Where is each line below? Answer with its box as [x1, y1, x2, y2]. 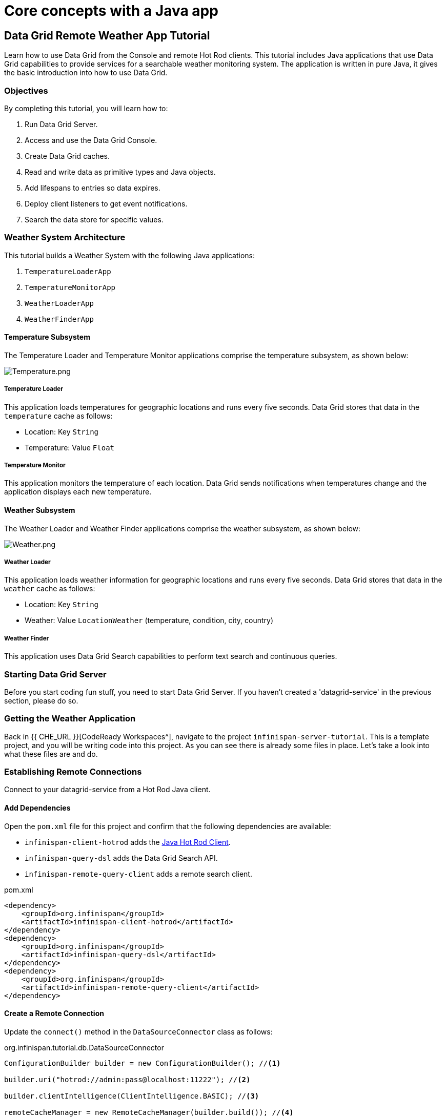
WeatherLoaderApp [25, 299, 94, 307]
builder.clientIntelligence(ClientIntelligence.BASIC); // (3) [4, 1091, 259, 1100]
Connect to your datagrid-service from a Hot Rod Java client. [4, 785, 211, 794]
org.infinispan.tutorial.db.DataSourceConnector [4, 1043, 164, 1052]
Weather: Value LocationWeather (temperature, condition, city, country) [25, 616, 274, 625]
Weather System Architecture [4, 232, 126, 243]
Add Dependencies [4, 803, 71, 813]
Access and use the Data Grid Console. [25, 135, 157, 144]
